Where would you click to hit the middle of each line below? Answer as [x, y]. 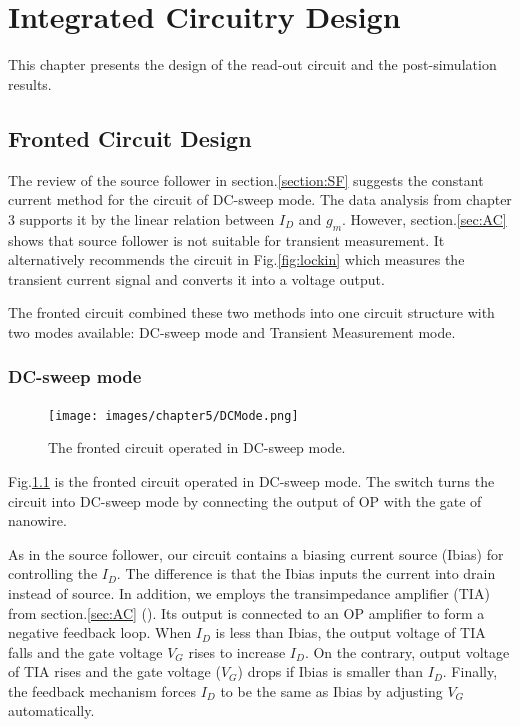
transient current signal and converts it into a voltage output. [196, 278]
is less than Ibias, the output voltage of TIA [350, 632]
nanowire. [37, 520]
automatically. [51, 710]
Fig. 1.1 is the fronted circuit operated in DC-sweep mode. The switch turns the [251, 480]
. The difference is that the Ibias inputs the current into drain [306, 573]
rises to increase [237, 651]
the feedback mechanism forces [102, 690]
